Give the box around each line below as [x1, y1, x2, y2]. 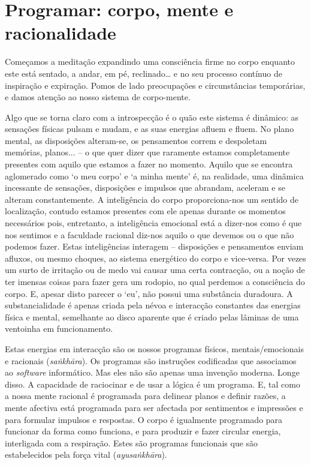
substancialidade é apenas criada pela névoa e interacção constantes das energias [5, 299, 301, 311]
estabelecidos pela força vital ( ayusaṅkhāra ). [5, 448, 167, 461]
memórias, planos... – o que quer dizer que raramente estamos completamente [5, 146, 290, 158]
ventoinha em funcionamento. [5, 322, 113, 335]
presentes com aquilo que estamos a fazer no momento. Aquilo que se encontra [5, 158, 293, 170]
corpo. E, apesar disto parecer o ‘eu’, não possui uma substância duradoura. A [5, 287, 293, 299]
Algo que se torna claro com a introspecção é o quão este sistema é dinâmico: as [5, 110, 299, 123]
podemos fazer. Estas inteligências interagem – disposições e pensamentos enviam [5, 240, 304, 253]
